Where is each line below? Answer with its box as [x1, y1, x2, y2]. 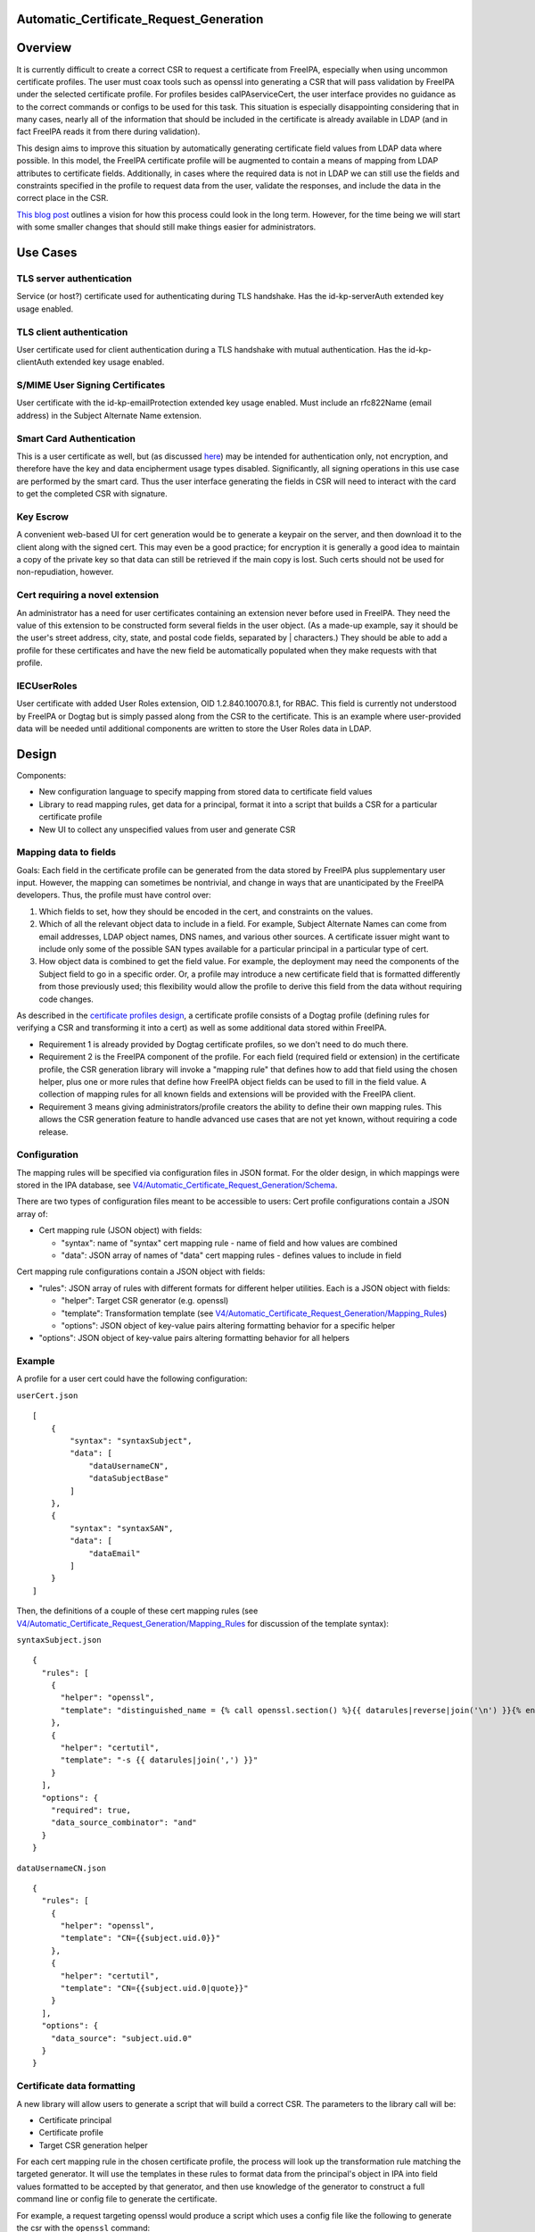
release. [38, 1126, 69, 1137]
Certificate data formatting [16, 2080, 136, 2093]
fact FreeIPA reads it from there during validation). [16, 126, 201, 137]
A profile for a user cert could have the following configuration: [16, 1373, 248, 1384]
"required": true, [50, 1804, 132, 1815]
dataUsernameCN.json [16, 1862, 107, 1873]
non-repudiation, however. [16, 567, 114, 578]
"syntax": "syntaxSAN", [70, 1523, 174, 1533]
